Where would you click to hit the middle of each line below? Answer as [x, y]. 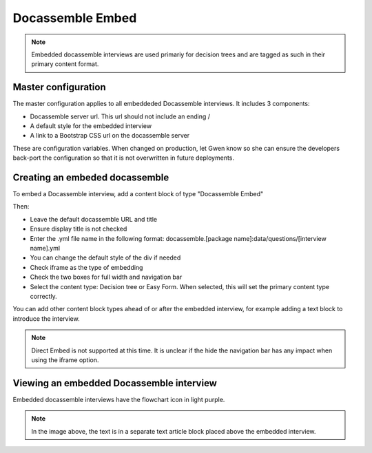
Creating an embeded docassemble [91, 178]
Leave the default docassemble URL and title [94, 219]
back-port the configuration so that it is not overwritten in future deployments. [123, 158]
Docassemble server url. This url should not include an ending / [120, 116]
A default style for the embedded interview [91, 126]
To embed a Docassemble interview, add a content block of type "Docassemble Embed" [138, 194]
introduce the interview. [46, 318]
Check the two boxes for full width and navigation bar [106, 277]
